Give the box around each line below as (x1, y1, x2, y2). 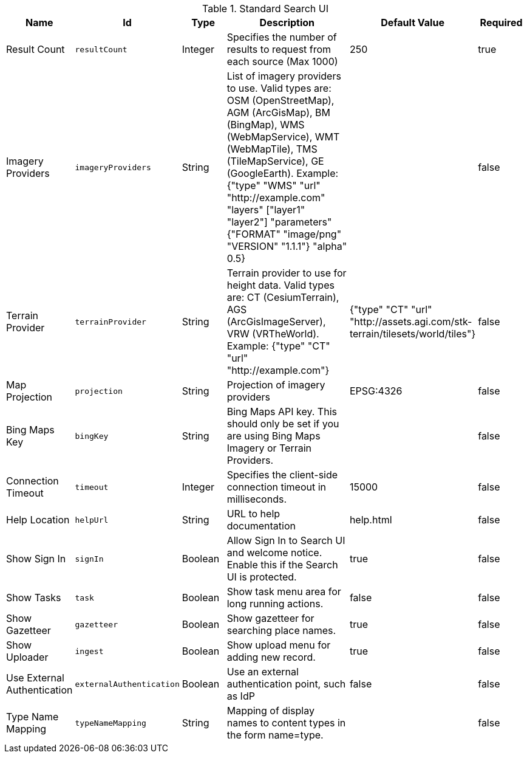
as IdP (226, 690, 255, 702)
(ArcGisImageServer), (226, 315, 326, 328)
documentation (226, 520, 296, 532)
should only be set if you (226, 418, 339, 430)
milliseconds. (226, 493, 287, 505)
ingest (75, 646, 104, 656)
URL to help (226, 508, 280, 520)
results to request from (226, 43, 331, 55)
